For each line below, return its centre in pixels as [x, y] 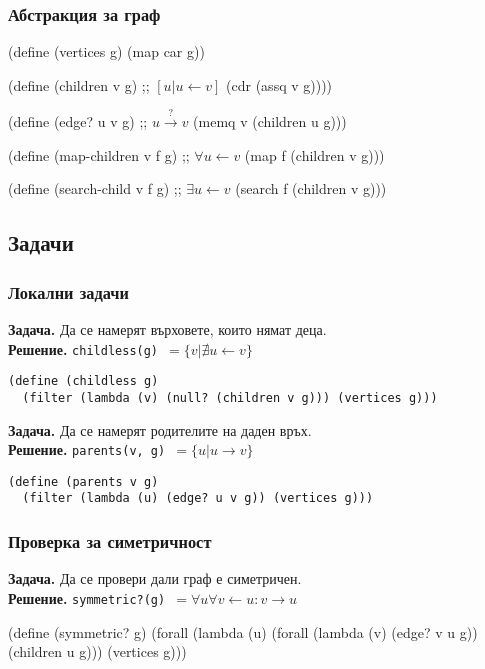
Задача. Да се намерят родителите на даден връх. [160, 429]
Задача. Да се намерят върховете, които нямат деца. [167, 328]
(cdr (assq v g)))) [279, 84]
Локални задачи [68, 291]
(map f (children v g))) [314, 154]
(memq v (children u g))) [270, 121]
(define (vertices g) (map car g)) [106, 51]
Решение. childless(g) [83, 348]
